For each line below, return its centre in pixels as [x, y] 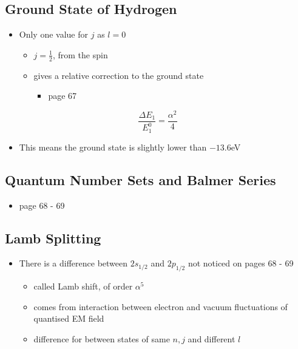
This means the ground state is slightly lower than [113, 147]
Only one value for [54, 34]
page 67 [63, 96]
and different [212, 338]
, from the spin [80, 54]
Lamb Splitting [53, 238]
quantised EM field [69, 318]
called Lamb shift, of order [83, 286]
